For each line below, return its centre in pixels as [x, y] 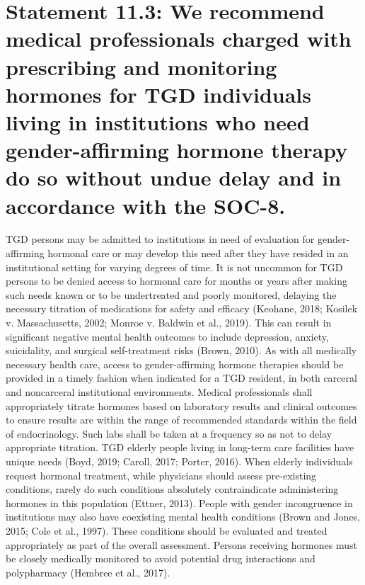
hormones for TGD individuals [158, 94]
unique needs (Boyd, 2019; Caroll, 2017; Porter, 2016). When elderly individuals [179, 461]
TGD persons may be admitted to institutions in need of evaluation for [160, 239]
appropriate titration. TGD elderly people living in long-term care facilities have [180, 447]
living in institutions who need [158, 121]
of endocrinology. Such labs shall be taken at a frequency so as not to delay [169, 433]
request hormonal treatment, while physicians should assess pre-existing [161, 475]
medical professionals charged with [179, 39]
